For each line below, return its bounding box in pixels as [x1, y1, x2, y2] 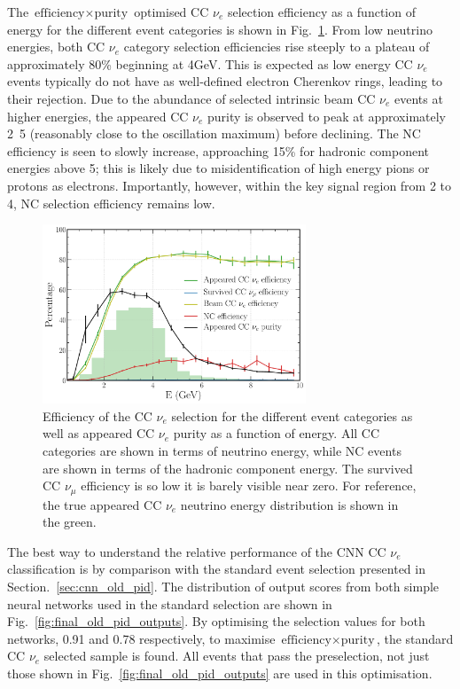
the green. [43, 513, 97, 531]
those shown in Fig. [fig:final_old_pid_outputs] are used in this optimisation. [7, 663, 433, 682]
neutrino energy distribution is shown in [180, 495, 399, 513]
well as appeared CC [43, 424, 155, 442]
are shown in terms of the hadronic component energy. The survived [43, 458, 413, 477]
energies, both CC [7, 37, 105, 56]
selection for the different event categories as [171, 406, 413, 425]
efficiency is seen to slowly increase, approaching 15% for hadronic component [7, 141, 430, 160]
